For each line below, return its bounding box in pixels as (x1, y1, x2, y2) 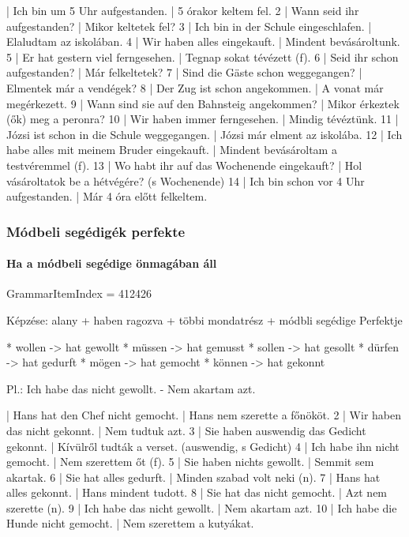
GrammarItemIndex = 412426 (6, 285, 152, 302)
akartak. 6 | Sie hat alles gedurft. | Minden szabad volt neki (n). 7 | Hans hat (6, 468, 381, 485)
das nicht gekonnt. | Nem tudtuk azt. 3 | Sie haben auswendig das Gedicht (6, 422, 366, 438)
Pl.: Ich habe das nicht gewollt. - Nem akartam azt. (6, 380, 256, 396)
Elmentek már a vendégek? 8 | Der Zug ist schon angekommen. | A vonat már (6, 79, 384, 96)
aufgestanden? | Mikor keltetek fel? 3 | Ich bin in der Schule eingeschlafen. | (6, 17, 372, 34)
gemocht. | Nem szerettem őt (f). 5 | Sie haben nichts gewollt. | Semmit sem (6, 453, 374, 470)
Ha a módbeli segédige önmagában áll (6, 255, 217, 272)
